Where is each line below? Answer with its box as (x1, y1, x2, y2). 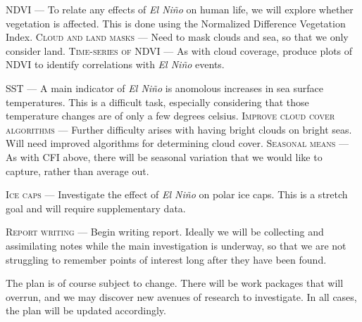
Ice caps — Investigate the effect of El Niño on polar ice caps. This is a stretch (6, 187, 348, 202)
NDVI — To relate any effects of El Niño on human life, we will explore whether (6, 2, 354, 16)
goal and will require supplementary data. (6, 200, 186, 215)
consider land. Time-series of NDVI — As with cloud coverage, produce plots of (6, 43, 353, 58)
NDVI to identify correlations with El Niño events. (6, 57, 225, 72)
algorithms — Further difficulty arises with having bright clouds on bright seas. (6, 122, 352, 136)
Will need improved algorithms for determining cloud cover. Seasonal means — (6, 136, 349, 150)
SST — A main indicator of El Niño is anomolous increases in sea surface (6, 80, 323, 95)
